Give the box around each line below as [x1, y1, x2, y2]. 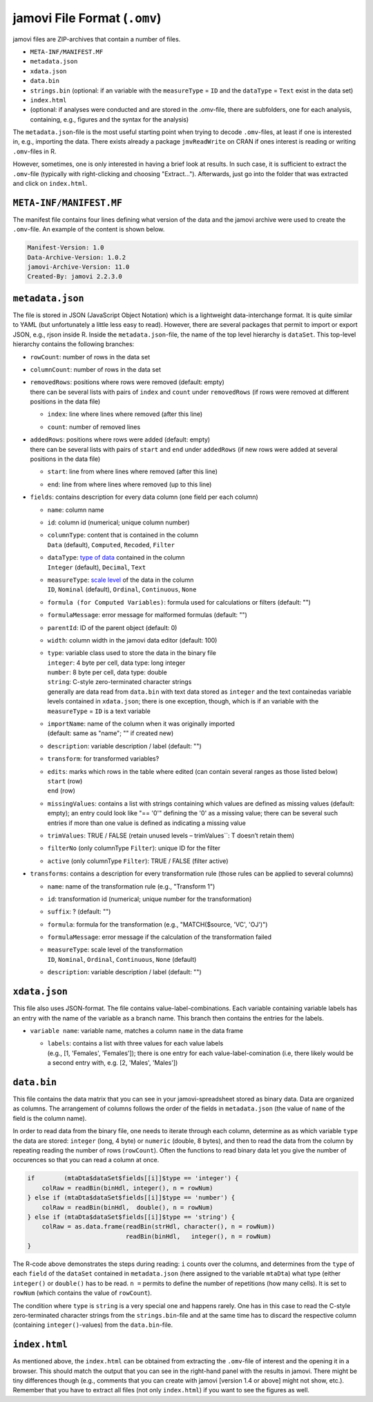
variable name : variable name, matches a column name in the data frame [30, 1026, 243, 1034]
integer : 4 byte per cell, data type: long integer [47, 659, 186, 667]
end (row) [47, 786, 76, 795]
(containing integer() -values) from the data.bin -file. [12, 1320, 173, 1329]
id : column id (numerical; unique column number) [47, 518, 190, 527]
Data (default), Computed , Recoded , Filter [47, 540, 175, 549]
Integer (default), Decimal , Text [47, 563, 146, 571]
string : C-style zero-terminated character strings [47, 678, 192, 686]
